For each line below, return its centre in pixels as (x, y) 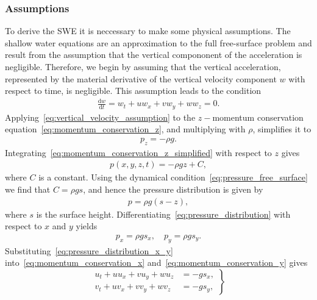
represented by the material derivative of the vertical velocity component (141, 78)
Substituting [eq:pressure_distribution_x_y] (89, 250)
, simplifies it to (282, 129)
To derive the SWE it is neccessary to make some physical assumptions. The (148, 31)
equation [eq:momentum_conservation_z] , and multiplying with (125, 129)
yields (87, 226)
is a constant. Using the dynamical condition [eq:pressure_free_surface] (173, 177)
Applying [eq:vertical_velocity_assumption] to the (100, 117)
